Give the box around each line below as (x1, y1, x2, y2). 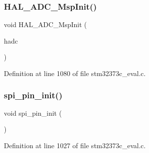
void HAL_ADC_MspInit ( (4, 19, 87, 30)
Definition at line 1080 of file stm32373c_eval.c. (4, 68, 146, 78)
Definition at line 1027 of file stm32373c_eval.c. (4, 140, 146, 150)
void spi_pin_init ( (4, 107, 62, 118)
